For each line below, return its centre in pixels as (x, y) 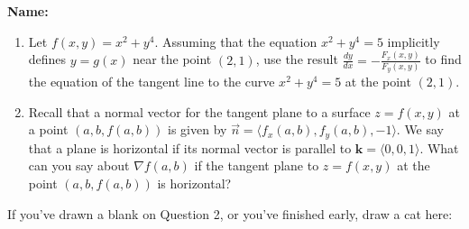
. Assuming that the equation (236, 41)
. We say (420, 129)
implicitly (414, 41)
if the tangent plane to (257, 165)
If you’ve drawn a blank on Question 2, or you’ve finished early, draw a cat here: (230, 213)
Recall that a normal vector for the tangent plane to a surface (199, 111)
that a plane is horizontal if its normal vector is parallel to (190, 147)
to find (443, 59)
